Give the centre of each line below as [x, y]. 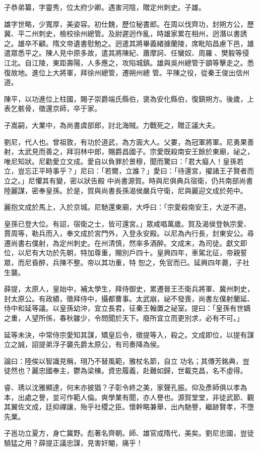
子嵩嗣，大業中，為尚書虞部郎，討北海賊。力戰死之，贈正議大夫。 [112, 125]
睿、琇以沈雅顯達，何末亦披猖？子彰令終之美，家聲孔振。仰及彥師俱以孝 [122, 387]
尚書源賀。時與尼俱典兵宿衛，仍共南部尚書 [183, 180]
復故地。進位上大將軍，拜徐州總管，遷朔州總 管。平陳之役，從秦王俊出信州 [127, 72]
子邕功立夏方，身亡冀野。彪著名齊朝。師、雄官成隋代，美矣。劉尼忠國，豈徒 [129, 433]
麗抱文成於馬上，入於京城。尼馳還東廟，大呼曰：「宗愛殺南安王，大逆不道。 [127, 207]
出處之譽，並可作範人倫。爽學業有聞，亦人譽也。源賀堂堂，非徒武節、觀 [136, 397]
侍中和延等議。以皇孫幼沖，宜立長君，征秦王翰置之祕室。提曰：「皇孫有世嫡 [127, 308]
